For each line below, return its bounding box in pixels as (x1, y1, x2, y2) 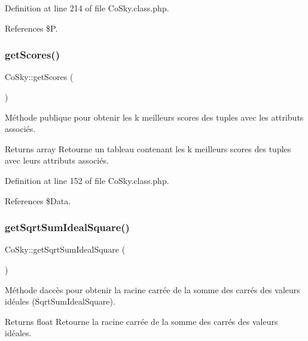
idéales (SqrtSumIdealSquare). (5, 295, 115, 308)
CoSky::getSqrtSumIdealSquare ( (5, 243, 126, 256)
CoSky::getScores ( (5, 70, 74, 83)
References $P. (5, 21, 58, 34)
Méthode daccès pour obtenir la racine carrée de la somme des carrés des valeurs (5, 283, 300, 296)
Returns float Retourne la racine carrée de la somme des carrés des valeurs (5, 315, 278, 327)
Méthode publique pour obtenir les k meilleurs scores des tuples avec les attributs (5, 110, 304, 123)
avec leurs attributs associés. (5, 154, 109, 167)
